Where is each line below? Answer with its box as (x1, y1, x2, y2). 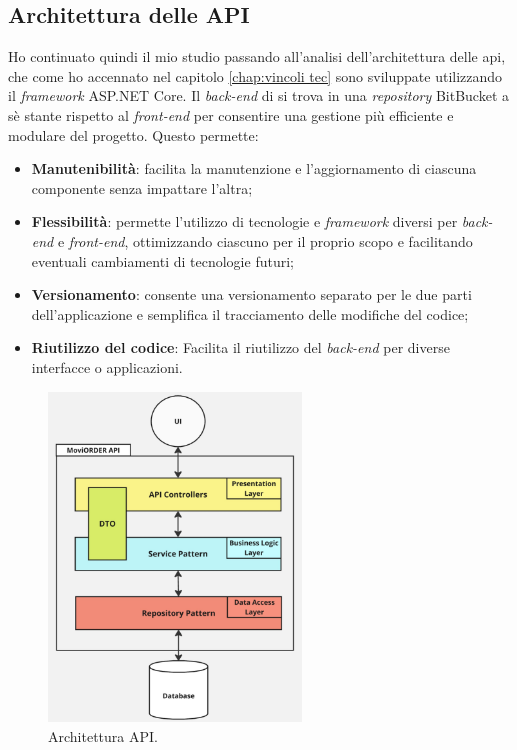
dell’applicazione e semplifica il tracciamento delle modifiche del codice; (31, 303, 469, 324)
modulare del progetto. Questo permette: (8, 124, 259, 145)
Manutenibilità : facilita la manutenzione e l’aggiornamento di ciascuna (31, 158, 477, 179)
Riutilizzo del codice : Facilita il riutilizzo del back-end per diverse (31, 337, 450, 358)
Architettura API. (48, 725, 158, 746)
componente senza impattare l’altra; (31, 177, 253, 198)
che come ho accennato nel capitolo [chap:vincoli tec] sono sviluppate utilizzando (8, 65, 503, 86)
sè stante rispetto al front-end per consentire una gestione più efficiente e (8, 104, 454, 125)
